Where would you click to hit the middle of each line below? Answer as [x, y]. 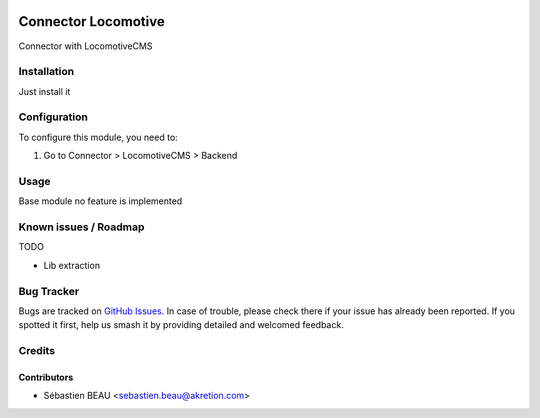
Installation [46, 72]
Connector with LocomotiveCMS [85, 46]
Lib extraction [71, 265]
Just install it [44, 91]
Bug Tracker [49, 291]
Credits [36, 351]
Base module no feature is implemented [100, 201]
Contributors [46, 377]
